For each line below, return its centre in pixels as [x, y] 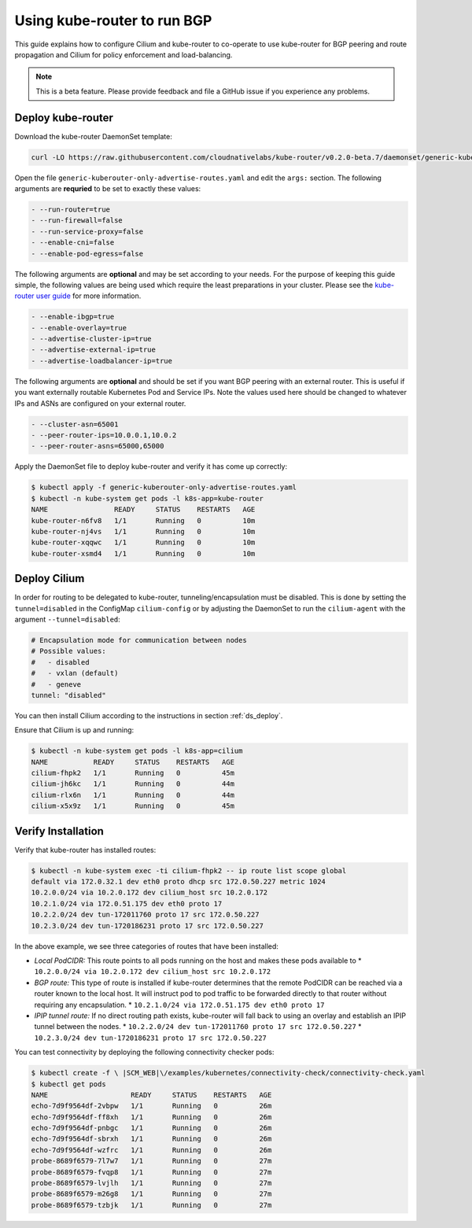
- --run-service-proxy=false [87, 231]
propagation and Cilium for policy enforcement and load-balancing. [124, 54]
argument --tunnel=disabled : [68, 619]
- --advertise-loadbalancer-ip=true [102, 361]
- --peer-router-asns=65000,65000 [98, 446]
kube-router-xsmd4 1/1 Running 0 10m [143, 553]
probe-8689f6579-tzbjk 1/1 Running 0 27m [151, 1205]
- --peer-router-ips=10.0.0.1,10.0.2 [104, 435]
